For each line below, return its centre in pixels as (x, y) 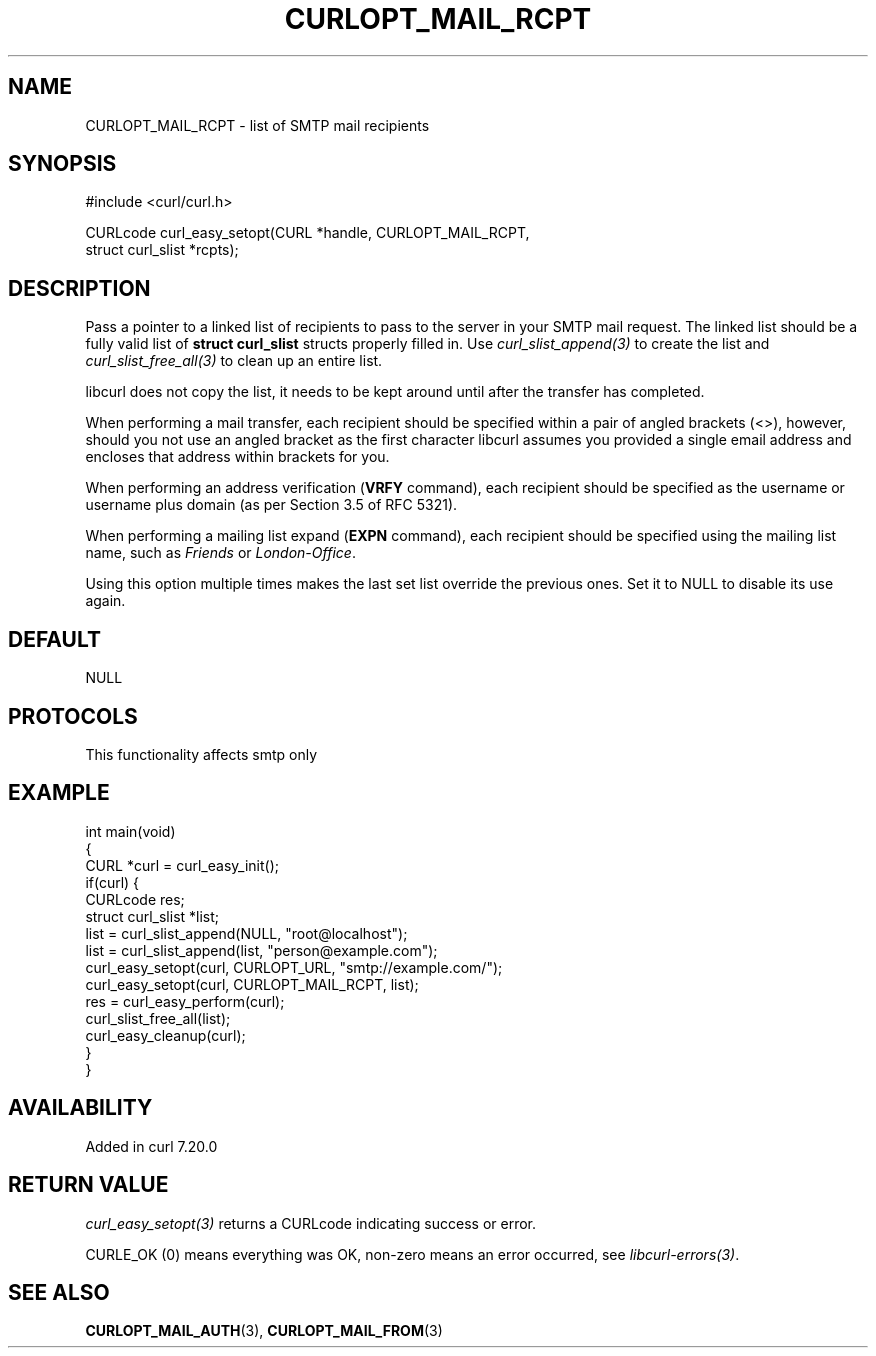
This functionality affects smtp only (201, 754)
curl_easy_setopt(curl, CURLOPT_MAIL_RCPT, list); (252, 984)
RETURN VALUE (88, 1185)
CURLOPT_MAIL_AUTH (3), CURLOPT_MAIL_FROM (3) (264, 1331)
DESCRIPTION (79, 288)
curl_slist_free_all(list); (158, 1018)
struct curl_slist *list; (152, 916)
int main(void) (130, 831)
